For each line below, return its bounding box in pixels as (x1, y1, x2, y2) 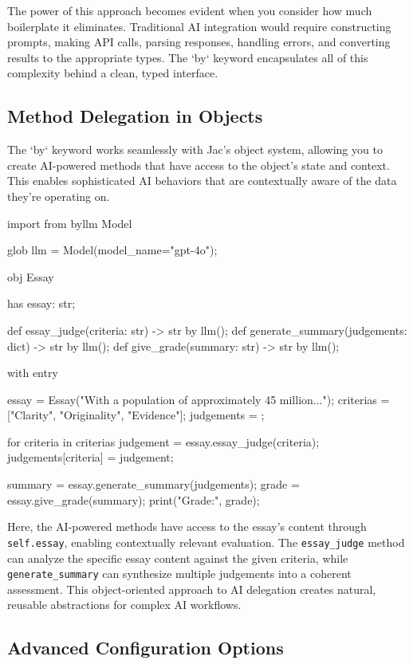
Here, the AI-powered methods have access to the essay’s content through (7, 518, 367, 535)
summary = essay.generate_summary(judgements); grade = (7, 476, 300, 493)
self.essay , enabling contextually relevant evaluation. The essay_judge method (7, 533, 405, 550)
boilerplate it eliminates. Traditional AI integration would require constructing (7, 18, 391, 34)
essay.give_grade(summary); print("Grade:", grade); (7, 491, 260, 508)
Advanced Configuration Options (7, 635, 284, 660)
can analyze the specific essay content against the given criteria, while (7, 549, 348, 566)
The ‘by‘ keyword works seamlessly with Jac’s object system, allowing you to (7, 141, 383, 158)
